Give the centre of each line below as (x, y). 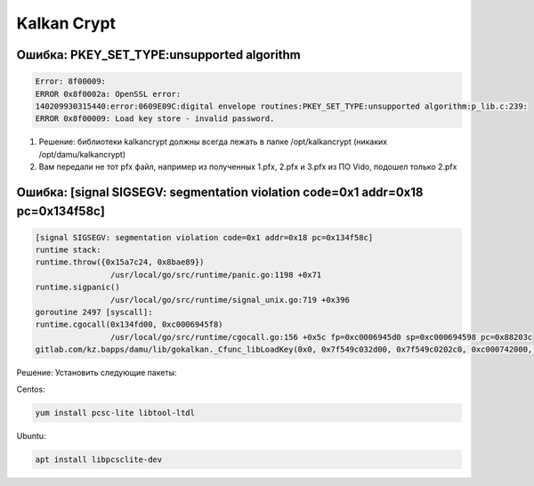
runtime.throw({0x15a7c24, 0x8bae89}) (120, 262)
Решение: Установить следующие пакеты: (97, 373)
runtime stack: (68, 250)
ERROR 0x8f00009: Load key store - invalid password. (155, 119)
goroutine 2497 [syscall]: (94, 312)
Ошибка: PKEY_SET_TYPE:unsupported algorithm (159, 55)
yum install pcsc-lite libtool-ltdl (115, 413)
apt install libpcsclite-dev (99, 459)
